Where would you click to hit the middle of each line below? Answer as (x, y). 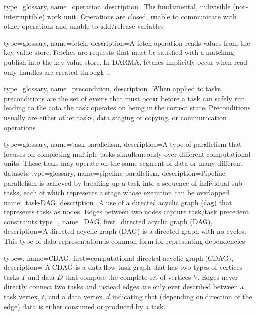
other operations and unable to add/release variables (84, 26)
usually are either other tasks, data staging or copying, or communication (115, 117)
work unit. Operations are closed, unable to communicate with (142, 16)
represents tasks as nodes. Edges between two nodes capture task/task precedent (127, 212)
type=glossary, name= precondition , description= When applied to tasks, (113, 88)
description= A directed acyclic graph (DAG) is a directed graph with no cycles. (125, 231)
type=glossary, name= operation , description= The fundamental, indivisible (117, 6)
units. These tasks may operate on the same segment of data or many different (123, 163)
